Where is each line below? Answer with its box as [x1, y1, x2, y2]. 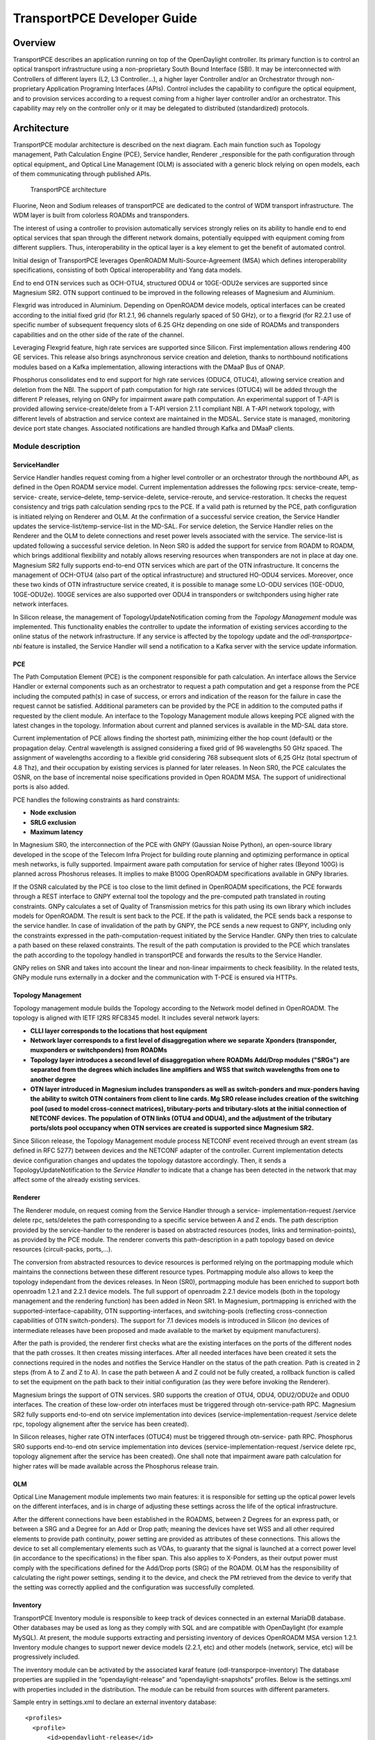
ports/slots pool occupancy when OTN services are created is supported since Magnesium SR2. [30, 1124, 314, 1132]
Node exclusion [30, 808, 76, 817]
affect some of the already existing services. [12, 1176, 140, 1184]
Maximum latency [30, 828, 83, 836]
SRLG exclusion [30, 818, 76, 826]
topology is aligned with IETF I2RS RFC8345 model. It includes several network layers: [12, 1013, 260, 1022]
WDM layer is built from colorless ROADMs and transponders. [12, 211, 190, 219]
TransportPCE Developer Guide [12, 10, 197, 26]
